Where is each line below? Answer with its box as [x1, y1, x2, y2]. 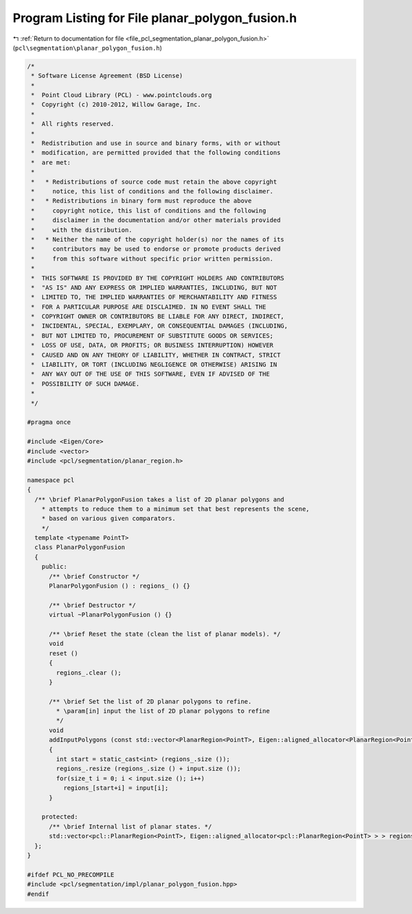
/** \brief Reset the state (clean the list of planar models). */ [49, 630, 281, 638]
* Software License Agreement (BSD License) [31, 72, 183, 80]
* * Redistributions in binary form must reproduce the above [31, 197, 252, 205]
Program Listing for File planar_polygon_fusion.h [12, 10, 297, 25]
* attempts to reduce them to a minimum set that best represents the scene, [41, 505, 310, 512]
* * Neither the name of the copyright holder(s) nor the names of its [31, 235, 285, 243]
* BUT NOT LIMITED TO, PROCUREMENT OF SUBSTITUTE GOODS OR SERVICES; [31, 331, 274, 340]
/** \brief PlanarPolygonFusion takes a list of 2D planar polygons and [34, 495, 285, 503]
